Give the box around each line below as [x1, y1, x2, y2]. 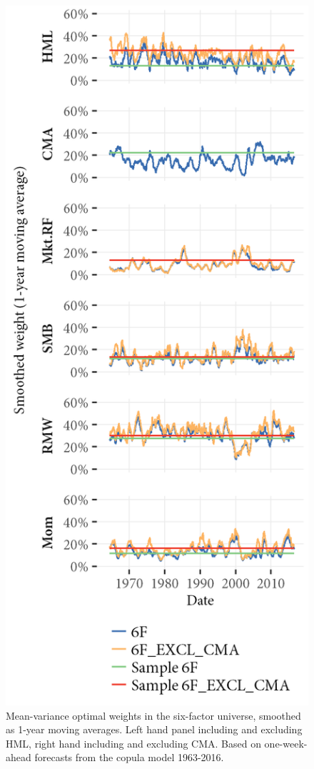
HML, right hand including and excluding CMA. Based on [6, 735, 261, 750]
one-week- [264, 735, 308, 750]
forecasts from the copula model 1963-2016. [34, 750, 224, 765]
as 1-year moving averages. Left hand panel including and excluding [6, 722, 303, 737]
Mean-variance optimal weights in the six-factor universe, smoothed [6, 708, 301, 723]
